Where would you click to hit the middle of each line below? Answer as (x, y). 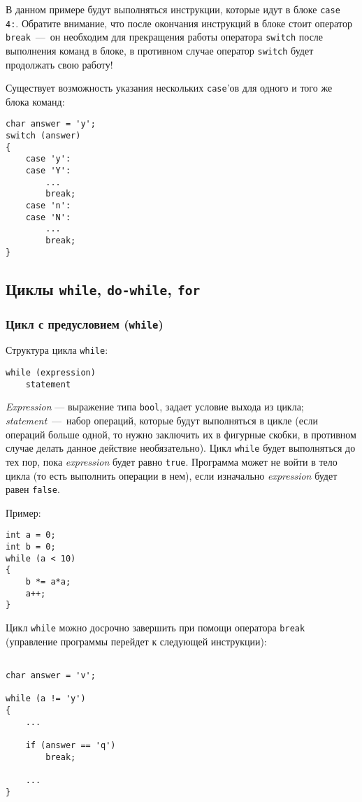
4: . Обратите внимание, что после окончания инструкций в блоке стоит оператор (179, 23)
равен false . (33, 489)
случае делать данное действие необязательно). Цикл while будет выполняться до (181, 448)
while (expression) (51, 373)
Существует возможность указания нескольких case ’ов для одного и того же (169, 88)
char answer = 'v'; (51, 675)
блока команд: (35, 101)
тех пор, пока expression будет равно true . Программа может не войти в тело (172, 461)
